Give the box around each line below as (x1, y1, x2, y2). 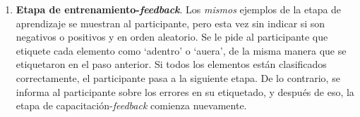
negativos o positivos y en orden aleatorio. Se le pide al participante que (16, 29, 328, 44)
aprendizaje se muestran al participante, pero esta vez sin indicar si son (16, 15, 325, 30)
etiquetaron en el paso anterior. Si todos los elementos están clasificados (16, 57, 327, 71)
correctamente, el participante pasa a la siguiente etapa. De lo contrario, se (16, 70, 340, 85)
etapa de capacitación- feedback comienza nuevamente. (16, 98, 247, 113)
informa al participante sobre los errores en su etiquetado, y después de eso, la (16, 84, 354, 99)
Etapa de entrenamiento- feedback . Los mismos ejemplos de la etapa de (16, 2, 342, 16)
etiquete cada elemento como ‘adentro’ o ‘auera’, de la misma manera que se (16, 43, 347, 57)
